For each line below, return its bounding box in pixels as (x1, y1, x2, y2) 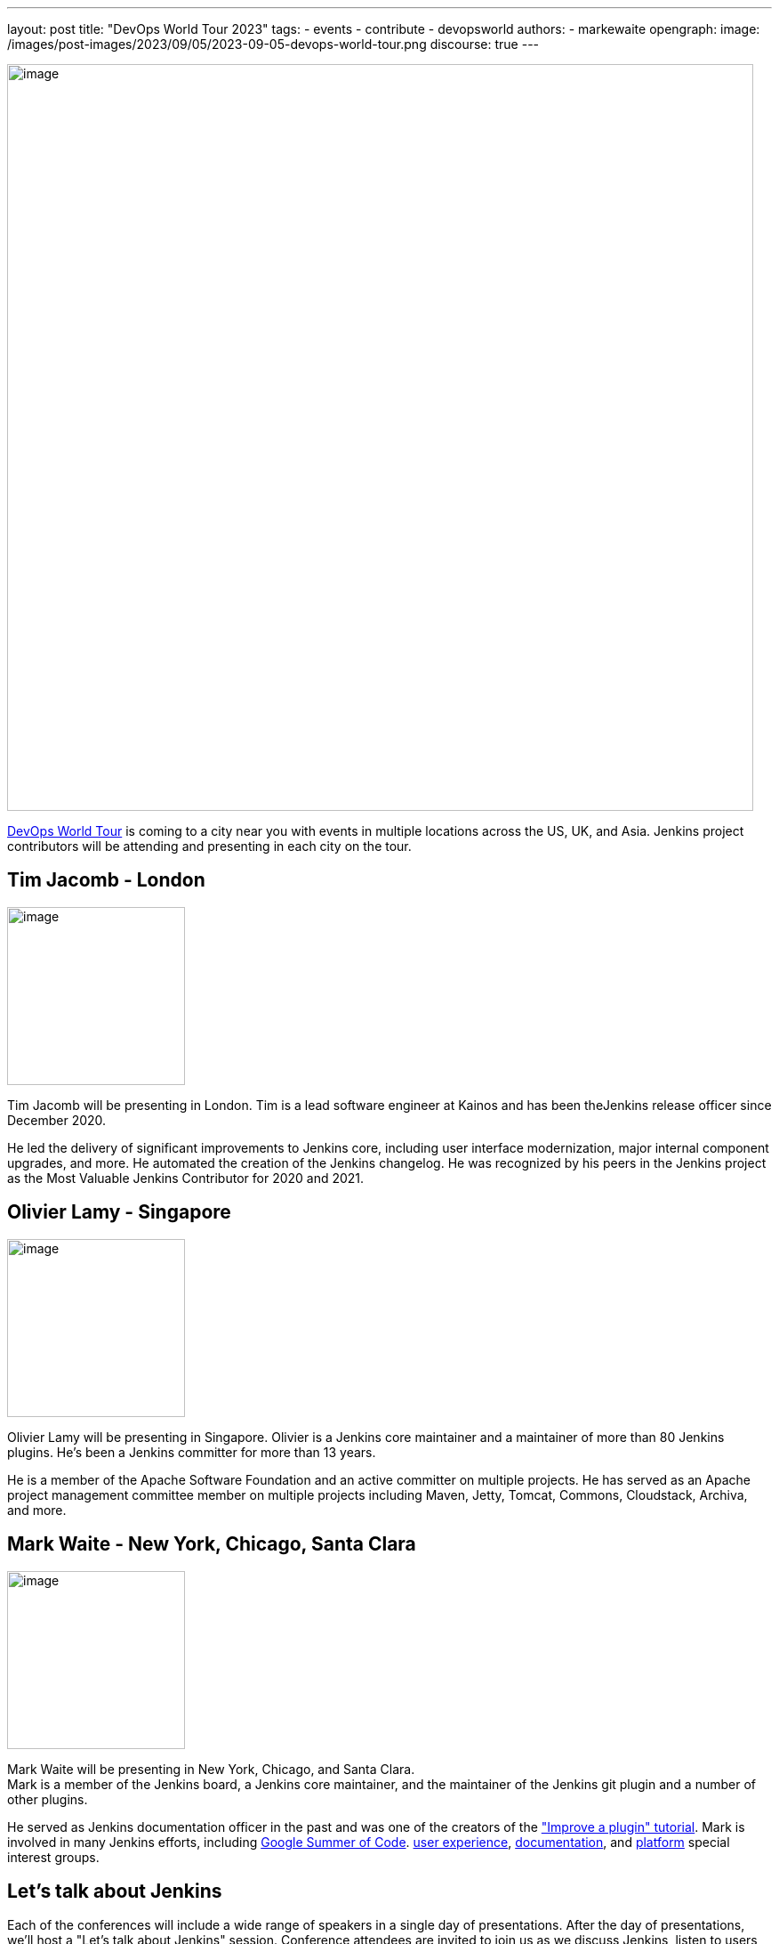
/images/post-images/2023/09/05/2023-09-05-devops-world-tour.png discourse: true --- (7, 36, 540, 52)
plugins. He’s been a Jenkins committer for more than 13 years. (7, 1444, 376, 1460)
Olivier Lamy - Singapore (7, 1201, 231, 1224)
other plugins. (7, 1791, 88, 1807)
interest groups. (7, 1849, 100, 1865)
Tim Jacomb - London (7, 869, 205, 892)
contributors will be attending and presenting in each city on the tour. (7, 838, 412, 854)
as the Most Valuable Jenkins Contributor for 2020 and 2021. (7, 1170, 365, 1186)
